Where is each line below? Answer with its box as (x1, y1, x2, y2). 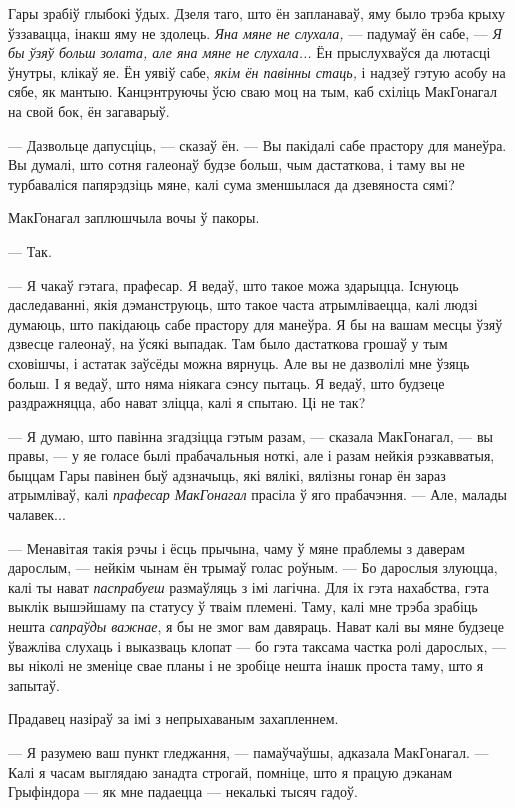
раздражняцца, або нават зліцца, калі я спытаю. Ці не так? (8, 392, 366, 413)
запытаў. (8, 674, 60, 695)
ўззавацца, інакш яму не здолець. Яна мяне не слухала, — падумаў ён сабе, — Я (8, 22, 502, 43)
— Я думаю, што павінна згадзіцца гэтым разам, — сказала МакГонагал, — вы (8, 425, 494, 446)
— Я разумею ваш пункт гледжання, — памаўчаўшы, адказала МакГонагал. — (8, 742, 489, 762)
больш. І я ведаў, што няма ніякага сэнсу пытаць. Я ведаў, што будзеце (8, 372, 445, 393)
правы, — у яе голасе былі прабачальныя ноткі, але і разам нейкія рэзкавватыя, (8, 445, 495, 466)
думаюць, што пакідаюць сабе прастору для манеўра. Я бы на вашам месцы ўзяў (8, 313, 503, 334)
